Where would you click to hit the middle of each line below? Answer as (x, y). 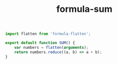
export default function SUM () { (40, 43)
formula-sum (84, 9)
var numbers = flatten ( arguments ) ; (51, 47)
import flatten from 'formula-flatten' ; (48, 34)
